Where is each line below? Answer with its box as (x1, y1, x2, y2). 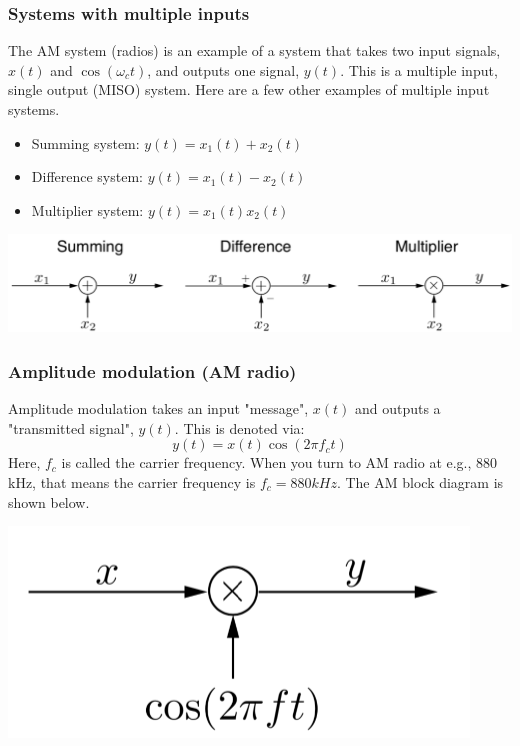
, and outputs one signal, (147, 59, 300, 80)
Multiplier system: (31, 199, 144, 220)
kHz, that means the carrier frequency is (8, 471, 256, 492)
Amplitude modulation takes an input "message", (8, 398, 309, 419)
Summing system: (31, 132, 140, 153)
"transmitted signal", (8, 417, 134, 438)
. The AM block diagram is (336, 471, 504, 492)
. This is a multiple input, (340, 59, 498, 80)
